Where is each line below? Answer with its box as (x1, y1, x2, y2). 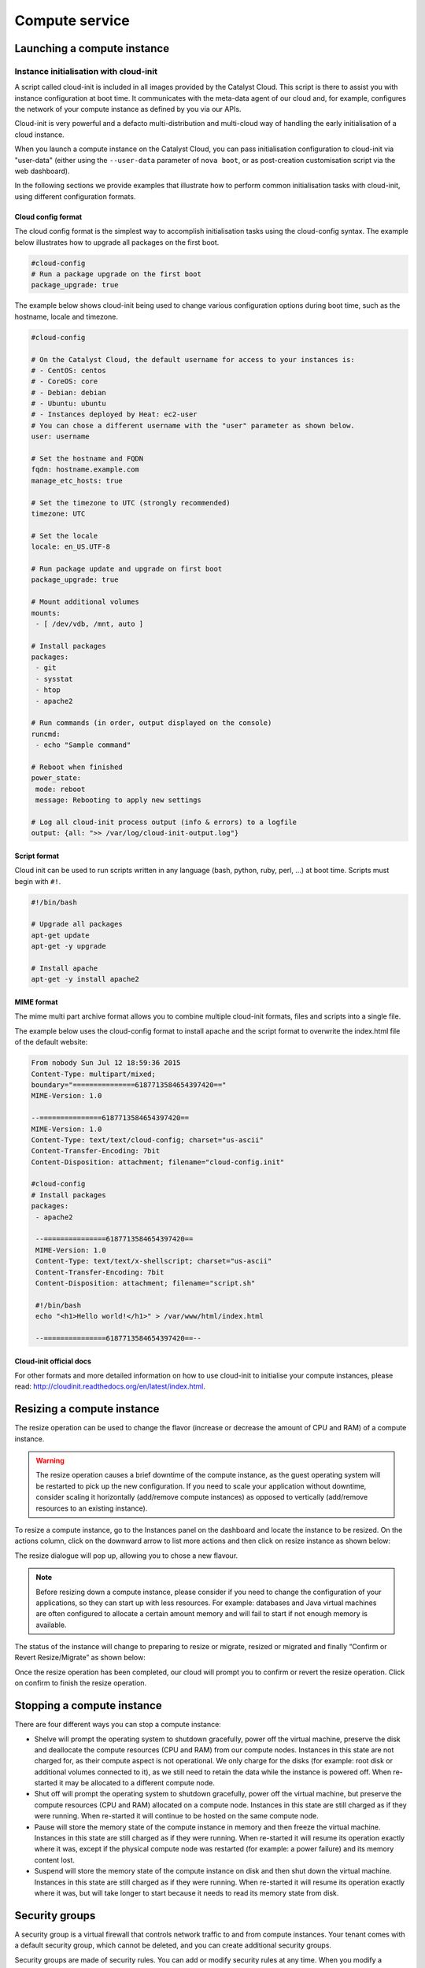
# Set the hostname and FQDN (31, 454, 144, 464)
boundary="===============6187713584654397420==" (31, 1080, 227, 1089)
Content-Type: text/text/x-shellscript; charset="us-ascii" (35, 1256, 272, 1266)
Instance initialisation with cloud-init (14, 65, 157, 76)
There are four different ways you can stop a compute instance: (14, 1720, 222, 1729)
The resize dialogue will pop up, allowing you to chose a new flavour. (14, 1551, 238, 1560)
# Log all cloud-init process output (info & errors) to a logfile (31, 817, 297, 827)
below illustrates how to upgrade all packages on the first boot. (14, 237, 220, 247)
